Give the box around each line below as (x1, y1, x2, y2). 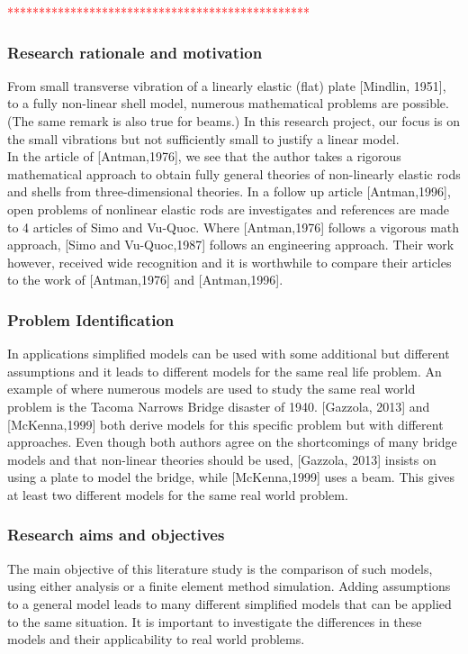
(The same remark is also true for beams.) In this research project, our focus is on (7, 112, 460, 130)
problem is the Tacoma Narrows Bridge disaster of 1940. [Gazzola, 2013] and (7, 396, 430, 415)
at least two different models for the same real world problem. (7, 485, 348, 504)
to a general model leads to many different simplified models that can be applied (7, 594, 452, 613)
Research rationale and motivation (7, 41, 263, 63)
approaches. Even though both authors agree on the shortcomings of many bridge (7, 432, 457, 451)
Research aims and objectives (7, 523, 225, 546)
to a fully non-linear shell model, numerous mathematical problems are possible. (7, 94, 449, 113)
